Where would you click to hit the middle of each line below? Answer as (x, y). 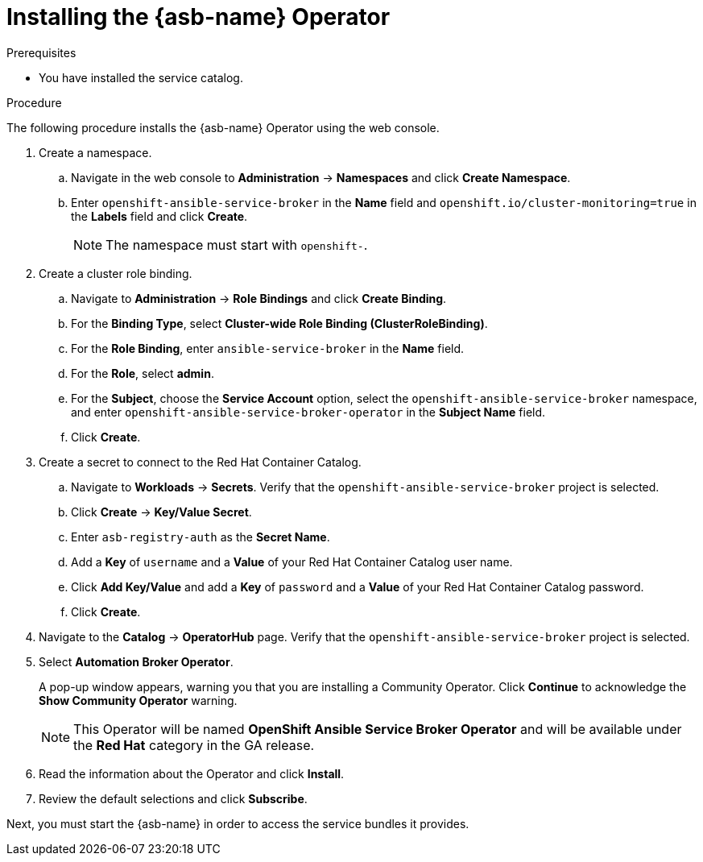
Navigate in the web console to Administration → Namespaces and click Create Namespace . (321, 177)
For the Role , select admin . (143, 373)
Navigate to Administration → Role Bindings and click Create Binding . (259, 298)
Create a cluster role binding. (116, 273)
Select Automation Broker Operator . (136, 661)
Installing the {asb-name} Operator (198, 17)
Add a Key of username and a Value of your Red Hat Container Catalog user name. (292, 562)
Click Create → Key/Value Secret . (161, 512)
